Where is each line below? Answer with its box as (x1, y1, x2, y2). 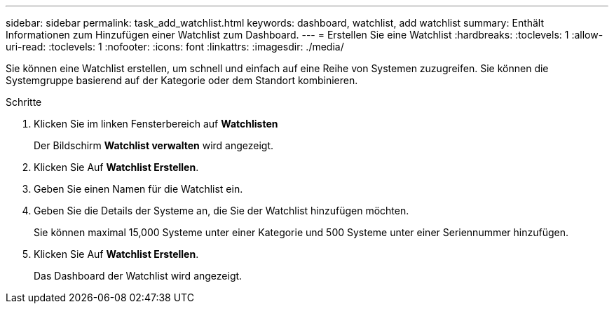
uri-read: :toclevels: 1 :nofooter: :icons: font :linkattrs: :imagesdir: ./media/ (6, 41, 344, 53)
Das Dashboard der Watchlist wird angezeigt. (34, 270, 243, 282)
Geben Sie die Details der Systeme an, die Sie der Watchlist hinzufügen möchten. (34, 205, 409, 217)
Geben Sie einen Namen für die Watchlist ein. (34, 183, 243, 195)
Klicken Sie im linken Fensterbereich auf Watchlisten (34, 118, 278, 130)
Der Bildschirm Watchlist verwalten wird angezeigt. (34, 139, 274, 151)
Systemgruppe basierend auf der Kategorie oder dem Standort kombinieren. (6, 74, 358, 86)
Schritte (6, 96, 42, 108)
